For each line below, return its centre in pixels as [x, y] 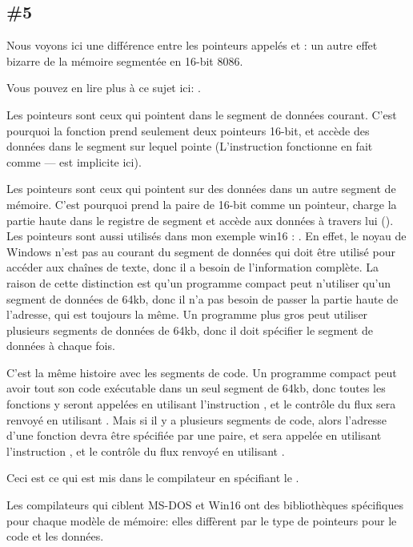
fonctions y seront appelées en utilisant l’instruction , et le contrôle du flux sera [201, 404]
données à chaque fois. [61, 346]
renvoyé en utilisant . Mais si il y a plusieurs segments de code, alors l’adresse [196, 419]
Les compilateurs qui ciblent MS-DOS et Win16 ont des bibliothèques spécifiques [205, 505]
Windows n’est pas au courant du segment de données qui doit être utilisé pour [201, 251]
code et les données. [55, 536]
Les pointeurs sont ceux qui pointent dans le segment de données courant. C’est [202, 114]
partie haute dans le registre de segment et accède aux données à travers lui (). [200, 220]
